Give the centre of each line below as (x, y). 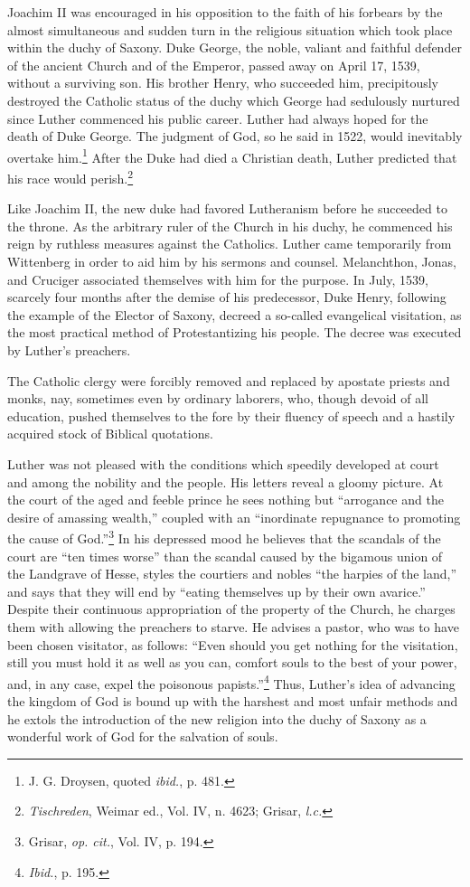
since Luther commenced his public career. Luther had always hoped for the (218, 118)
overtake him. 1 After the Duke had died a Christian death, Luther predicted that (232, 156)
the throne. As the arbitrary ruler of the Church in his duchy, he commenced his (230, 226)
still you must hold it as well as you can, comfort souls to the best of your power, (232, 662)
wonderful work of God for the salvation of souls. (143, 736)
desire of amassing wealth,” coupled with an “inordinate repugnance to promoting (234, 517)
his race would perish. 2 (70, 177)
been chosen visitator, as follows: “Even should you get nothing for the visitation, (233, 644)
